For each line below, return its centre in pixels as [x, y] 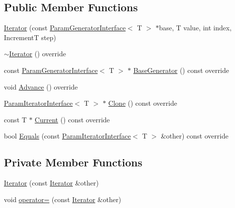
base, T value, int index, [195, 28]
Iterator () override [37, 54]
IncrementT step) [30, 37]
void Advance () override [41, 86]
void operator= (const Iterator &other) [63, 199]
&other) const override [195, 136]
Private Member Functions [73, 162]
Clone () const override [143, 103]
